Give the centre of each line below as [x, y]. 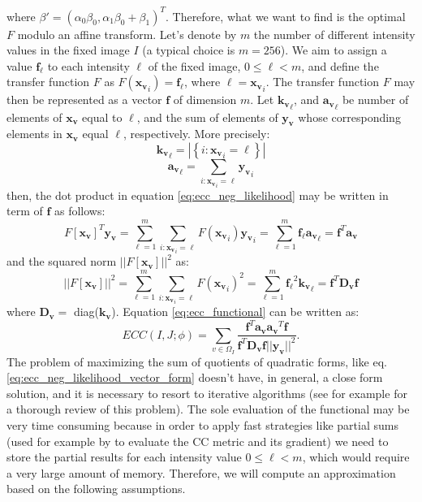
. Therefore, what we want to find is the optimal [285, 16]
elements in [34, 134]
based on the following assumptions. [96, 489]
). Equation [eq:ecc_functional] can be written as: [235, 312]
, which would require [356, 457]
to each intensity [88, 65]
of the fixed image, [194, 65]
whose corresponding [349, 117]
